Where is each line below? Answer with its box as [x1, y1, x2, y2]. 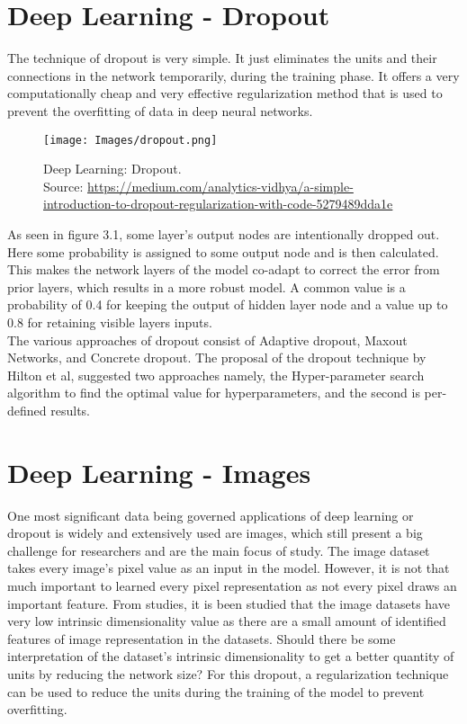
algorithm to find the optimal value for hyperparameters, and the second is [7, 383, 420, 402]
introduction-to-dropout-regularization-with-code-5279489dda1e [43, 194, 393, 213]
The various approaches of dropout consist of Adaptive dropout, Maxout [7, 330, 408, 349]
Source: [43, 176, 84, 195]
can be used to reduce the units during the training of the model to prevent [7, 682, 425, 701]
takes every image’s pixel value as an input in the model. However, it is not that [7, 559, 450, 577]
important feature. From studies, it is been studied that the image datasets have [7, 594, 450, 612]
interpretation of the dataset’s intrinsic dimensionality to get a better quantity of [7, 647, 454, 666]
